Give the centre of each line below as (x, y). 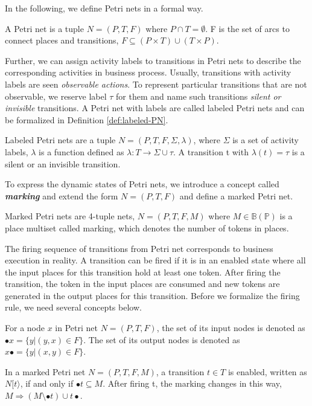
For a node (25, 328)
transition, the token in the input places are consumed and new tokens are (142, 284)
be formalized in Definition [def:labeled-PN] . (87, 119)
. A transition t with (211, 151)
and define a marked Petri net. (236, 195)
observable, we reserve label (56, 96)
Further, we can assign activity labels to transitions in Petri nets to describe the (153, 60)
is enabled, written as (267, 371)
